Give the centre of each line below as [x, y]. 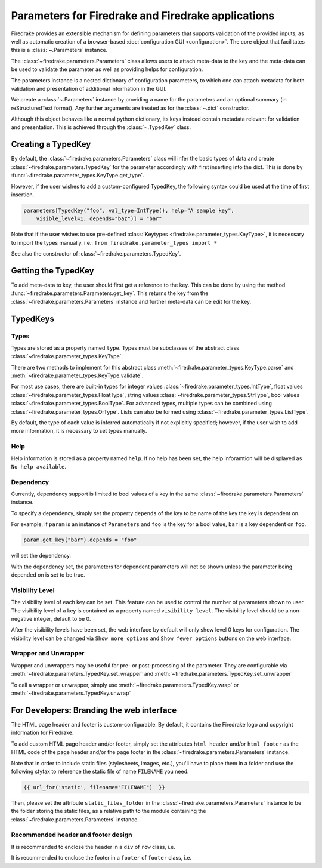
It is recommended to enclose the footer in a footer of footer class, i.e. [101, 858]
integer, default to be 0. [62, 618]
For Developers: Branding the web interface [94, 710]
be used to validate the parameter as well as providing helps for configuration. [107, 69]
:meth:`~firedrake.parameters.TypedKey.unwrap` [71, 693]
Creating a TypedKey [51, 144]
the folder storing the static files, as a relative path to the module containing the [109, 811]
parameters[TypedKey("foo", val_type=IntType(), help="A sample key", [129, 210]
